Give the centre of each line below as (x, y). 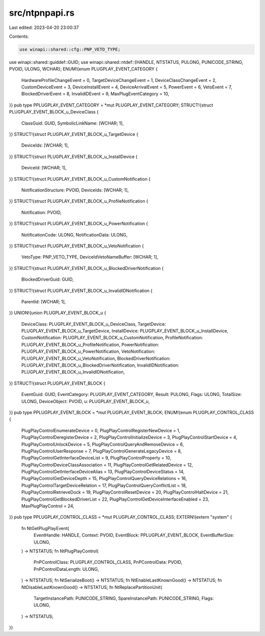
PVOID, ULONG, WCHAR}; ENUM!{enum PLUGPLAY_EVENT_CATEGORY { (83, 69)
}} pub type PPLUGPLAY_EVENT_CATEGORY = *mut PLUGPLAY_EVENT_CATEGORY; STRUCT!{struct (111, 105)
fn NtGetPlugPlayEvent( (45, 528)
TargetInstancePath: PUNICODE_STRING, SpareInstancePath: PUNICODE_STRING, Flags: (124, 598)
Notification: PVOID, (41, 212)
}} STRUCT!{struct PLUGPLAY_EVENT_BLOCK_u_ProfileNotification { (79, 201)
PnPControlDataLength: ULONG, (66, 569)
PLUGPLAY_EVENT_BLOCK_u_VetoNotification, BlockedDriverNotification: (96, 358)
